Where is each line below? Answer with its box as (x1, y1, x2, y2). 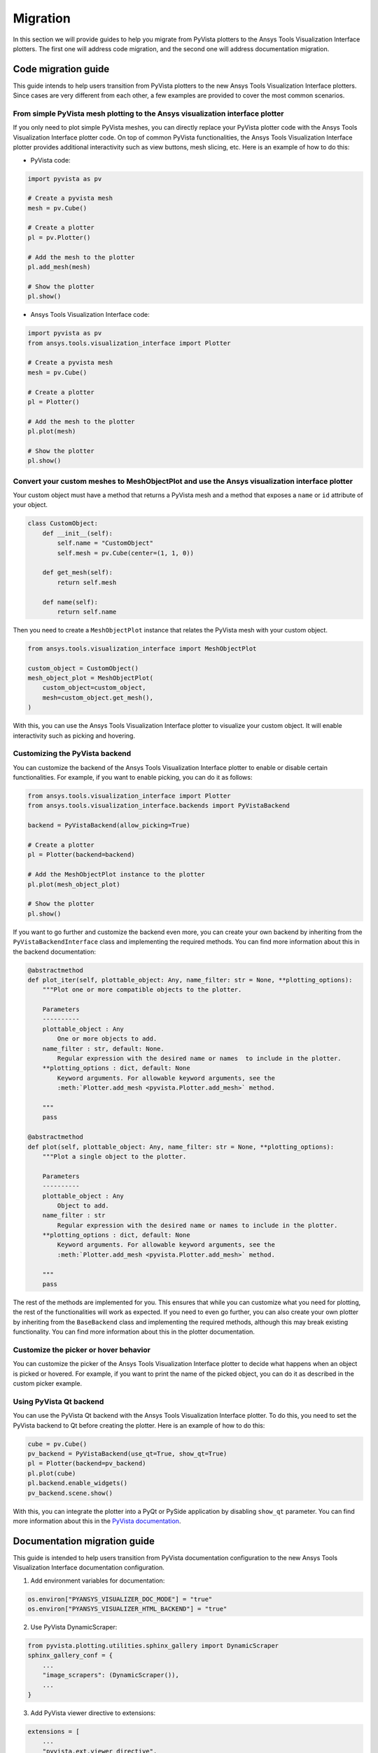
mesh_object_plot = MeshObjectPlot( (27, 674, 154, 682)
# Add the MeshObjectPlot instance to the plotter (27, 870, 206, 879)
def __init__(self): (42, 529, 113, 537)
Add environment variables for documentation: (30, 1576, 165, 1585)
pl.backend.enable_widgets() (27, 1480, 128, 1487)
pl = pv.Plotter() (27, 233, 91, 241)
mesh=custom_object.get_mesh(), (42, 693, 154, 701)
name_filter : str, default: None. (42, 1045, 164, 1053)
